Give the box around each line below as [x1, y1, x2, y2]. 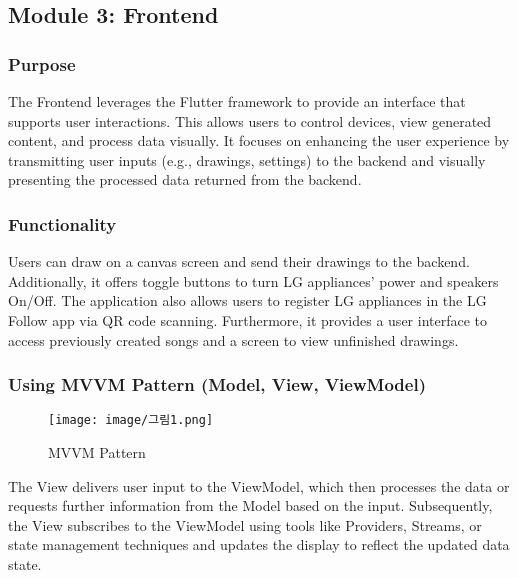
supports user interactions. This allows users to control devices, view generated [8, 110, 492, 131]
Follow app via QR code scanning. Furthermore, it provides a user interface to [8, 309, 488, 330]
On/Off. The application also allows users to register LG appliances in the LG [8, 290, 487, 311]
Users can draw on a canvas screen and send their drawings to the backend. [8, 251, 470, 272]
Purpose [8, 51, 76, 76]
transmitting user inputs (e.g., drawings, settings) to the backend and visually [8, 149, 486, 170]
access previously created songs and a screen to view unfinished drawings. [8, 329, 459, 350]
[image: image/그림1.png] [48, 413, 214, 428]
